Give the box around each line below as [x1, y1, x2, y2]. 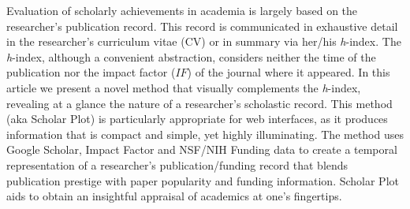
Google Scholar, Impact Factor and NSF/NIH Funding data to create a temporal [6, 141, 397, 158]
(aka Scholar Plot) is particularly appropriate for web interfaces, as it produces [6, 110, 388, 127]
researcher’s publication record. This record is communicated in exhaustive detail [6, 17, 398, 34]
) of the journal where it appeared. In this [187, 64, 390, 80]
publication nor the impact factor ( [6, 64, 176, 80]
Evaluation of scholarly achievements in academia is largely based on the [6, 2, 358, 18]
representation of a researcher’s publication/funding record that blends [6, 156, 348, 173]
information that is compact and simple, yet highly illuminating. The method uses [6, 125, 404, 142]
